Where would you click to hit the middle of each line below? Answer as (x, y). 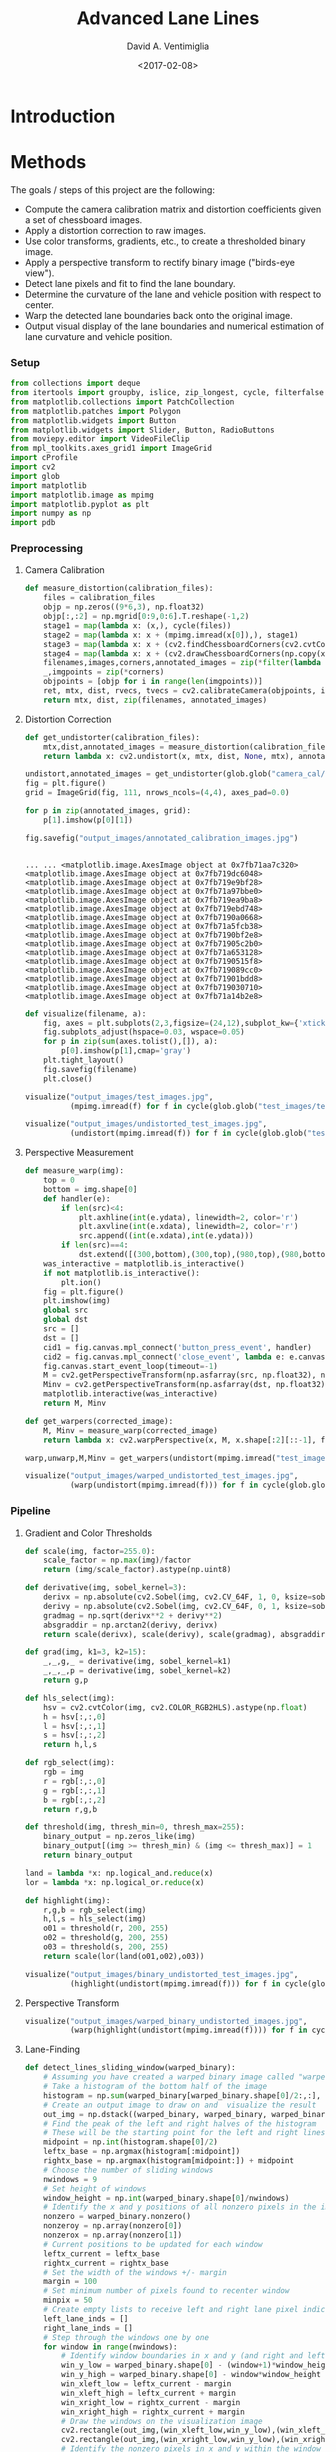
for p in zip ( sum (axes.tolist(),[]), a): (130, 1042)
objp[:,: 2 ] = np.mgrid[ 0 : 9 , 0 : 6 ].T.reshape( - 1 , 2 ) (146, 617)
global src (66, 1310)
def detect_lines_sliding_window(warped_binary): (130, 2068)
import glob (35, 476)
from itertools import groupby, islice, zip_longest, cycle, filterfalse (167, 393)
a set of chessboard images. (83, 219)
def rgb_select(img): (69, 1763)
